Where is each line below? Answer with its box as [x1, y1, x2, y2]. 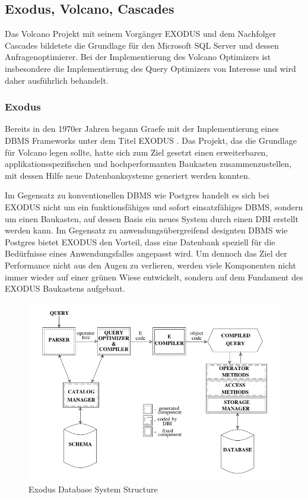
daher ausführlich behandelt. [5, 74, 109, 86]
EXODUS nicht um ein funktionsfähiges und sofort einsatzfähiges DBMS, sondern [5, 200, 303, 213]
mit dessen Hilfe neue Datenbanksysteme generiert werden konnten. [5, 169, 250, 181]
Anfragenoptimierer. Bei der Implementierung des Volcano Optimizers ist [5, 50, 271, 63]
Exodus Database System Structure [28, 483, 158, 495]
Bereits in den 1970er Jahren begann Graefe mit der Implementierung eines [5, 122, 279, 135]
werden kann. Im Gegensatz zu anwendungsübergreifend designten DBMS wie [5, 224, 288, 236]
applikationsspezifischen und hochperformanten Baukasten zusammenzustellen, [5, 157, 291, 170]
